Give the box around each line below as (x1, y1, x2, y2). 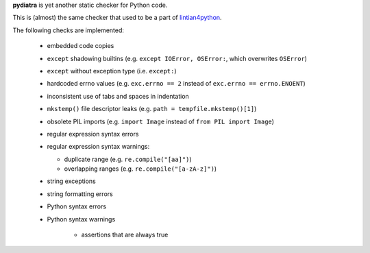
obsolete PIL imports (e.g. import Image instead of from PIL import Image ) (47, 117, 274, 125)
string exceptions (47, 177, 96, 185)
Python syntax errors (47, 202, 106, 210)
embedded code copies (47, 42, 114, 50)
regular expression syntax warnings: (47, 143, 150, 151)
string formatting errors (47, 189, 113, 198)
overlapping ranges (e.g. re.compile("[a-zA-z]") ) (64, 165, 217, 173)
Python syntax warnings (47, 215, 116, 223)
